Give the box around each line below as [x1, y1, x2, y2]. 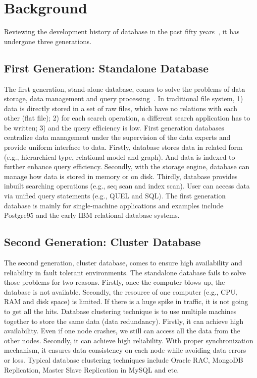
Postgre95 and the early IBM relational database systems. [4, 210, 180, 220]
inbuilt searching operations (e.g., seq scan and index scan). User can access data [4, 181, 250, 191]
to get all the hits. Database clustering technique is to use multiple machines [4, 306, 237, 316]
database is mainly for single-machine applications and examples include [4, 200, 223, 210]
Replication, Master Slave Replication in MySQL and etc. [4, 364, 179, 375]
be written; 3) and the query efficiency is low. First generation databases [4, 122, 224, 132]
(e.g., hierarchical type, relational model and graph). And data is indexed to [4, 151, 235, 162]
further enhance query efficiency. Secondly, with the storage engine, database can [4, 161, 250, 172]
